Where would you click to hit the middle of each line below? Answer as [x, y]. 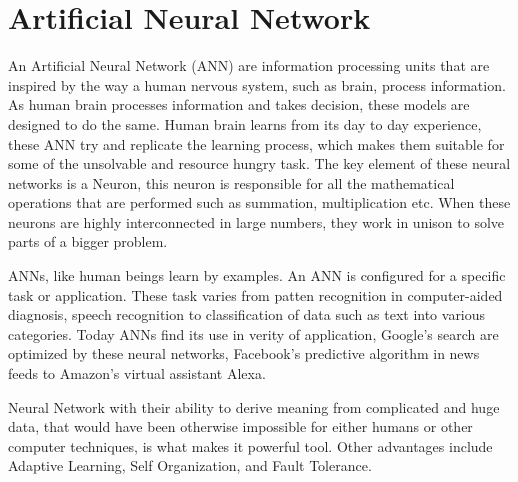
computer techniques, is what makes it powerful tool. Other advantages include [250, 445]
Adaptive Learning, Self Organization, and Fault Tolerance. [190, 465]
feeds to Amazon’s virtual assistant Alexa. [137, 373]
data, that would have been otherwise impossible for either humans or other [240, 426]
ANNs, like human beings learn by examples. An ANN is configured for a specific [257, 275]
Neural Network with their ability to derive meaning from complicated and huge [254, 406]
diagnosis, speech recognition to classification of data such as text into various [247, 314]
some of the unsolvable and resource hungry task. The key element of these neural [259, 163]
